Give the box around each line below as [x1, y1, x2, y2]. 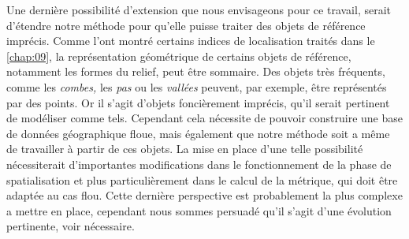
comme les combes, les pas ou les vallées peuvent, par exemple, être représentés [6, 78, 387, 95]
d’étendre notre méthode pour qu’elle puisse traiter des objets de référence [6, 17, 366, 33]
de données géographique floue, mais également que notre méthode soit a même [6, 125, 390, 141]
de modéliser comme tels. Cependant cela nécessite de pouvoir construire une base [6, 110, 403, 126]
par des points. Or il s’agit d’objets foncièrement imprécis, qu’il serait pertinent [6, 94, 390, 110]
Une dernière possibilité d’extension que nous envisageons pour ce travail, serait [6, 2, 392, 17]
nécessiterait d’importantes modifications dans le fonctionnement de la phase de [6, 155, 392, 172]
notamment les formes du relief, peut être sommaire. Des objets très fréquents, [6, 63, 385, 80]
